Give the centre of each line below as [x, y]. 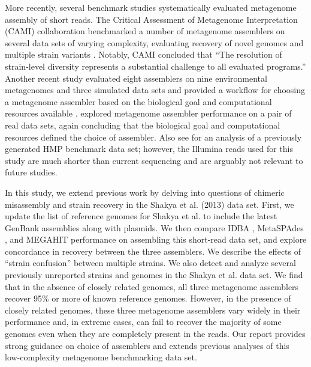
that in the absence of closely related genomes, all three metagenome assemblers [152, 286]
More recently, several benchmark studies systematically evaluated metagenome [151, 7]
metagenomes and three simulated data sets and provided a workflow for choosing [155, 90]
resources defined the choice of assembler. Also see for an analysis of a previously [153, 137]
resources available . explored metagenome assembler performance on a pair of [148, 113]
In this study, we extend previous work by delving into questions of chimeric [145, 192]
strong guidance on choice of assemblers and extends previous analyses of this [147, 345]
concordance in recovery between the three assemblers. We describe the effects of [153, 251]
